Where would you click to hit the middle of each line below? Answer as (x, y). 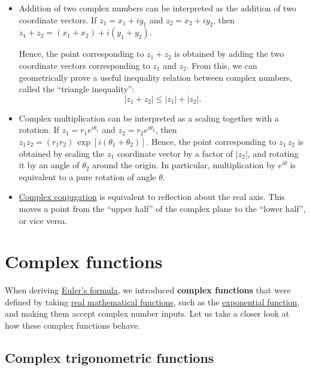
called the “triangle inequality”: (77, 89)
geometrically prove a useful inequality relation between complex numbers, (156, 77)
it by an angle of (49, 165)
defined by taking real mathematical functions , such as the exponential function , (152, 301)
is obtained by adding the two (229, 54)
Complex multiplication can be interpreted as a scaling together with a (149, 118)
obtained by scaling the (62, 153)
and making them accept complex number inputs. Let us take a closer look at (147, 313)
